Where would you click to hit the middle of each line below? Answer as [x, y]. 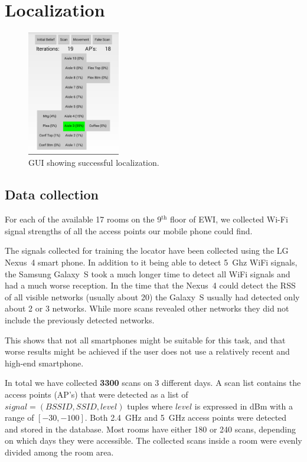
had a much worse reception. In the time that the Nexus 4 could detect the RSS [150, 285]
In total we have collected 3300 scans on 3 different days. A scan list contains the [153, 383]
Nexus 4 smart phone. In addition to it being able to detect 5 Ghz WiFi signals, [151, 262]
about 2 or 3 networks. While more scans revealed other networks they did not [147, 308]
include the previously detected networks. [80, 320]
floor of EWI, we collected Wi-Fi [229, 219]
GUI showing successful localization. [94, 163]
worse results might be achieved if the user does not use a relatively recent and [147, 351]
